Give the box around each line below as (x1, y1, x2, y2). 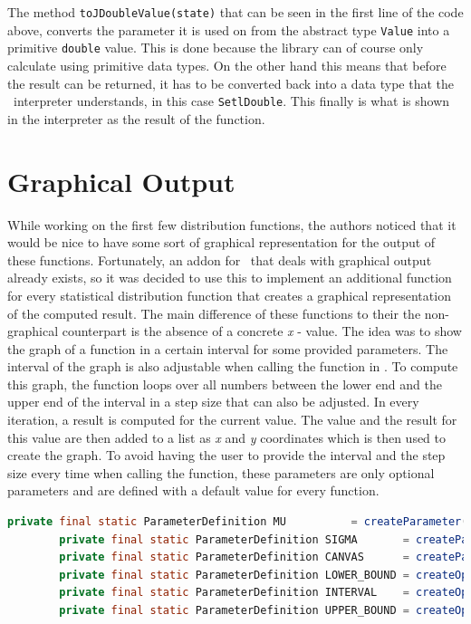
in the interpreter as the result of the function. (7, 109, 265, 128)
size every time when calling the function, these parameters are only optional (7, 463, 435, 482)
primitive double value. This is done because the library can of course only (7, 38, 424, 57)
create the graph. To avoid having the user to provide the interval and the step (7, 446, 446, 465)
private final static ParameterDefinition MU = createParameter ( (7, 515, 468, 529)
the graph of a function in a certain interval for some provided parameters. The (7, 339, 448, 358)
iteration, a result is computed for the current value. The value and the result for (7, 410, 457, 429)
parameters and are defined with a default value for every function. (7, 481, 380, 500)
